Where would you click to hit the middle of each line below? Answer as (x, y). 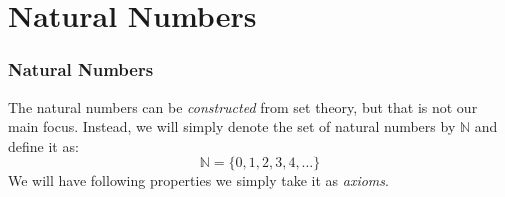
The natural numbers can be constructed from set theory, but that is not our (243, 106)
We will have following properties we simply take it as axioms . (198, 180)
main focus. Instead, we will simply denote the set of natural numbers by (232, 126)
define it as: (43, 145)
